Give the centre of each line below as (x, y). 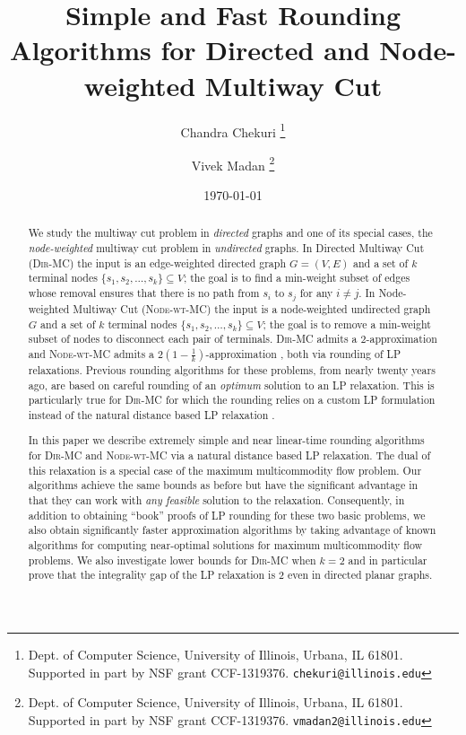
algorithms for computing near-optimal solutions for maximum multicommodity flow (225, 545)
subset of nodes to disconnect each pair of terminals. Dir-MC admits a (193, 339)
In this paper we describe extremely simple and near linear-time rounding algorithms (226, 440)
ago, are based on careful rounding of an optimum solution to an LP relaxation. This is (231, 385)
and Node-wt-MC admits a (91, 353)
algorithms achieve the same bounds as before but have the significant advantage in (223, 485)
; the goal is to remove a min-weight (347, 324)
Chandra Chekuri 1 (233, 130)
